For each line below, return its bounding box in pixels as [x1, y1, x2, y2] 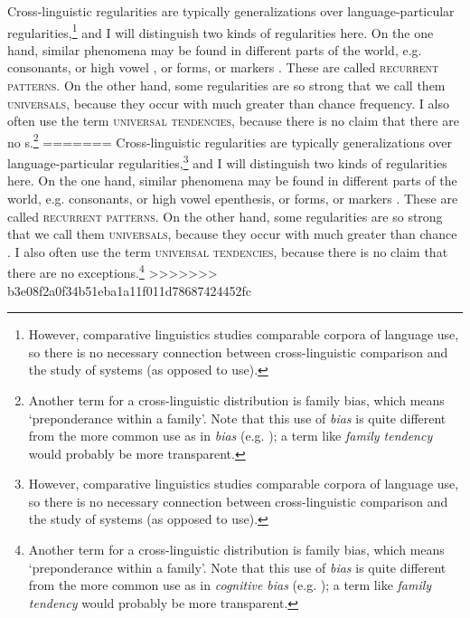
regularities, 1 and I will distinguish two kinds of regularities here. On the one [7, 20, 434, 42]
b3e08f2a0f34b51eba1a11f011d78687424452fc [7, 280, 251, 299]
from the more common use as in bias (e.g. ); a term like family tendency [28, 426, 433, 445]
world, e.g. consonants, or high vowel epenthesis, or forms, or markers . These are [7, 188, 458, 207]
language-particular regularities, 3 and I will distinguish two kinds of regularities [7, 151, 447, 172]
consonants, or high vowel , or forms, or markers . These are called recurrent [7, 58, 439, 77]
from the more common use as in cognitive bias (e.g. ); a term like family [28, 575, 432, 594]
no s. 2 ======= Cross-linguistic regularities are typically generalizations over [7, 129, 452, 151]
